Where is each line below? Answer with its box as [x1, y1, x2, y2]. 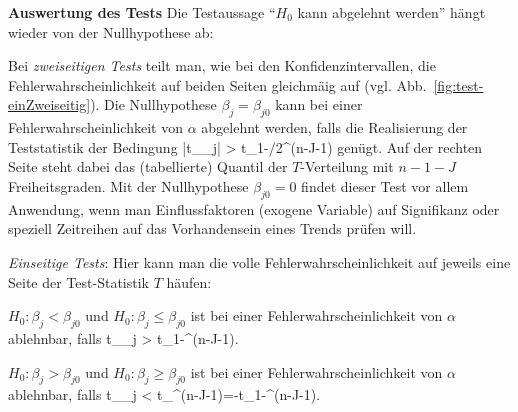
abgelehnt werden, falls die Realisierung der [201, 117, 468, 138]
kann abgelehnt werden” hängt [297, 2, 486, 22]
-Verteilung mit [300, 156, 394, 177]
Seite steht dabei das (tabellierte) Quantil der [8, 156, 288, 177]
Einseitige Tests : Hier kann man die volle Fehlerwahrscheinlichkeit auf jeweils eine [8, 251, 511, 272]
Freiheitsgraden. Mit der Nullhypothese [8, 175, 249, 196]
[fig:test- [433, 74, 484, 95]
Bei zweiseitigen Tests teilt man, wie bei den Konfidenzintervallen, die [8, 55, 436, 76]
